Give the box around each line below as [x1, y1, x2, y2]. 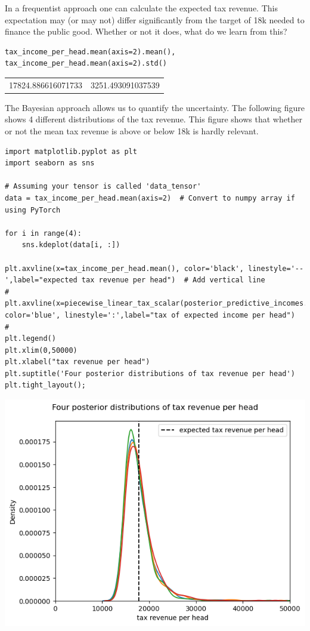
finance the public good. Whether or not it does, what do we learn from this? [5, 25, 287, 38]
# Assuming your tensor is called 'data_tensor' [5, 182, 201, 191]
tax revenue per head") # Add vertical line [81, 276, 265, 285]
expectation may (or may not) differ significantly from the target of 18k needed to [5, 13, 305, 26]
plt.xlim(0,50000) [5, 346, 77, 355]
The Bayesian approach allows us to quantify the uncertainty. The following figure [5, 101, 305, 113]
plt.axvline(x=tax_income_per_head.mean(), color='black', [5, 264, 244, 273]
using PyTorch [5, 205, 61, 214]
